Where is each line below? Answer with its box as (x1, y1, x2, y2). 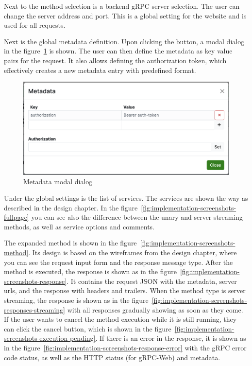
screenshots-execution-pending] (4, 333, 96, 343)
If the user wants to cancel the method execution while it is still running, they (4, 314, 237, 324)
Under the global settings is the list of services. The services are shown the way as (4, 193, 248, 203)
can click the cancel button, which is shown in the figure (4, 323, 171, 333)
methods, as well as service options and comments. (4, 221, 155, 231)
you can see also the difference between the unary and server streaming (31, 212, 243, 222)
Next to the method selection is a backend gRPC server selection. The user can (4, 1, 240, 11)
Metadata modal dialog (23, 176, 93, 187)
